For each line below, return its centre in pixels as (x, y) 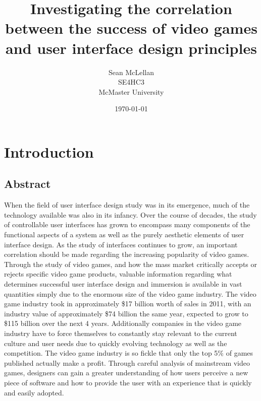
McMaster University (131, 91)
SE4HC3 (131, 82)
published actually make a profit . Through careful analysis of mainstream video (127, 362)
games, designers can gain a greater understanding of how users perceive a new (126, 373)
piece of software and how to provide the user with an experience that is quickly (128, 382)
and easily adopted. (34, 392)
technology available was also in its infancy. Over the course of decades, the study (130, 214)
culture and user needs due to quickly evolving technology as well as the (116, 343)
